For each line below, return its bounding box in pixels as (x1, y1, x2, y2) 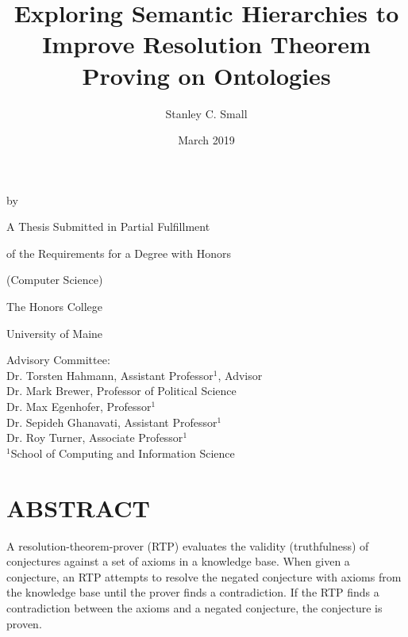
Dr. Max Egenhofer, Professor (6, 398, 152, 415)
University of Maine (6, 324, 103, 341)
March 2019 (178, 132, 235, 148)
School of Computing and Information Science (10, 444, 235, 461)
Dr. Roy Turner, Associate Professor (6, 429, 183, 446)
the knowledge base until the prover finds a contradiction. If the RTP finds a (6, 584, 379, 601)
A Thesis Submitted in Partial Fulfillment (6, 218, 210, 235)
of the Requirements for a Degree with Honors (6, 244, 232, 261)
